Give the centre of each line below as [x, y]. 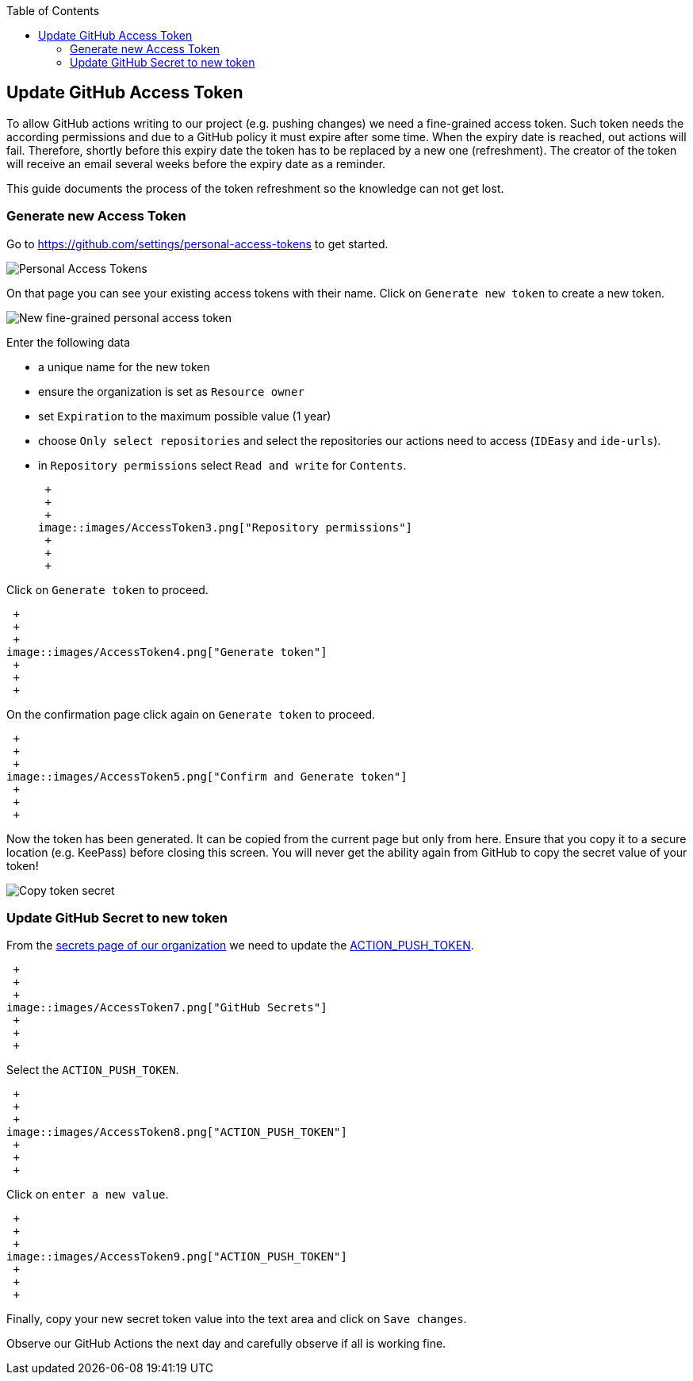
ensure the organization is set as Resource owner [171, 391]
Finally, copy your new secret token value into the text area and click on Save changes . [237, 1319]
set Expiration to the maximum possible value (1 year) [185, 416]
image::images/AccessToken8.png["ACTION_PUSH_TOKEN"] [177, 1132]
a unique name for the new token [124, 366]
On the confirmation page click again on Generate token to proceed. [191, 714]
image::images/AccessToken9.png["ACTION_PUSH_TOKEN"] [177, 1257]
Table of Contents [53, 11]
